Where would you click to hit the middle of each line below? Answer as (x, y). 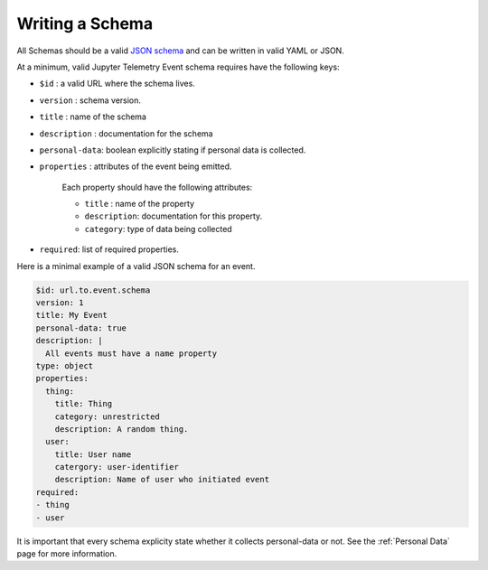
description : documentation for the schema (126, 133)
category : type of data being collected (158, 229)
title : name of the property (139, 204)
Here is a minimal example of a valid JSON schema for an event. (136, 266)
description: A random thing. (122, 429)
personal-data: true (81, 328)
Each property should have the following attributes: (157, 187)
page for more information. (67, 554)
